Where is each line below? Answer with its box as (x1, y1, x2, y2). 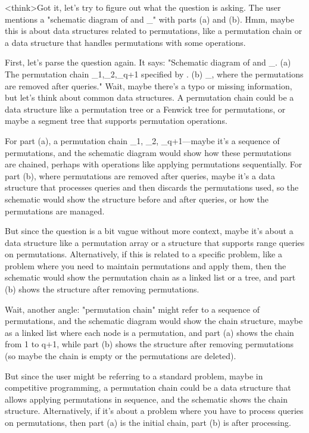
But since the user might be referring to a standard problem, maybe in (5, 369, 263, 382)
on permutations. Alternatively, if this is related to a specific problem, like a (5, 248, 282, 260)
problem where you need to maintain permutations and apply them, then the (5, 259, 286, 272)
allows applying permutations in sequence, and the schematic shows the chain (5, 392, 288, 405)
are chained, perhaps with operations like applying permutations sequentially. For (5, 158, 302, 170)
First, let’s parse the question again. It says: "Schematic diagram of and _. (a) (5, 56, 291, 68)
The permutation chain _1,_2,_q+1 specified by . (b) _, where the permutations (5, 67, 304, 80)
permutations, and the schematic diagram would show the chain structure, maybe (5, 314, 303, 327)
